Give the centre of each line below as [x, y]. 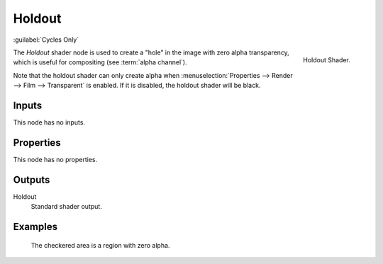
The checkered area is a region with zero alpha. [100, 245]
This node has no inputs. [49, 122]
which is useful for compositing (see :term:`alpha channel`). [100, 62]
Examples [35, 227]
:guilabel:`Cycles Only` [46, 40]
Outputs [32, 179]
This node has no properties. [55, 159]
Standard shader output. [66, 207]
